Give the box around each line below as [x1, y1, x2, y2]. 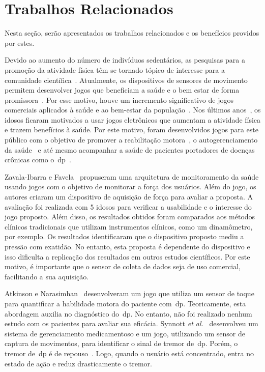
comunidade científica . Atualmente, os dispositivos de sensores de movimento [5, 74, 248, 85]
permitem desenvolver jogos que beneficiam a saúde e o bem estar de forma [5, 84, 240, 95]
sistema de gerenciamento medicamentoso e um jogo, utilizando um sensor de [5, 328, 245, 338]
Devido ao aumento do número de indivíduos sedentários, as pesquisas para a [5, 54, 245, 65]
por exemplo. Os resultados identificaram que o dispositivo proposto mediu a [5, 231, 244, 242]
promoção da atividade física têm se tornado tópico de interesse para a [5, 64, 225, 75]
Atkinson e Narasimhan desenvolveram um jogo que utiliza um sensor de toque [5, 288, 254, 299]
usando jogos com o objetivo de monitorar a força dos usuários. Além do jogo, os [5, 181, 256, 192]
